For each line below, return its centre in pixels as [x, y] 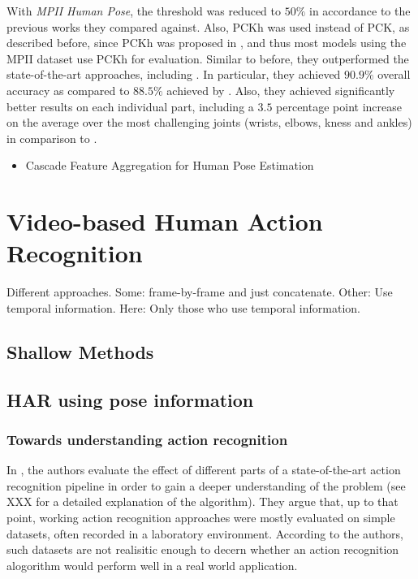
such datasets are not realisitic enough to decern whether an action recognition [203, 549]
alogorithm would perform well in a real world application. [152, 565]
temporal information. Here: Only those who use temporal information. [183, 307]
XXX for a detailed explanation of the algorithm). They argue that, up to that [203, 501]
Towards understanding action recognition [147, 439]
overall [394, 74]
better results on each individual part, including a [130, 106]
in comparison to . [52, 138]
